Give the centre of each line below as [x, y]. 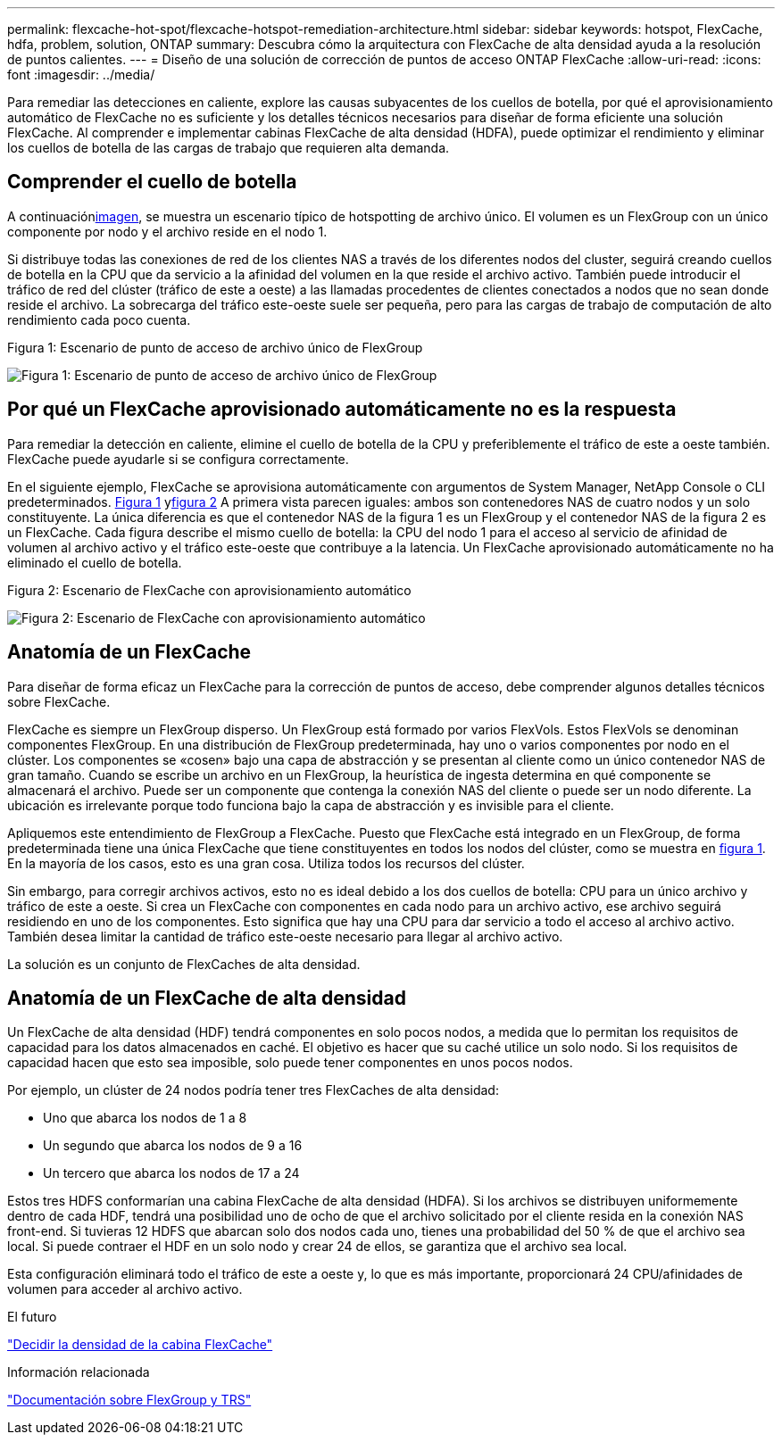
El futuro [32, 1317]
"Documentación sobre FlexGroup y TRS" [129, 1400]
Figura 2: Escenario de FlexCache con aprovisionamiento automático [209, 590]
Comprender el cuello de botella [152, 182]
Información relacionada [79, 1372]
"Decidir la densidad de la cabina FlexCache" [140, 1345]
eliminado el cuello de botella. [95, 562]
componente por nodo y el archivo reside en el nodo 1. [167, 231]
